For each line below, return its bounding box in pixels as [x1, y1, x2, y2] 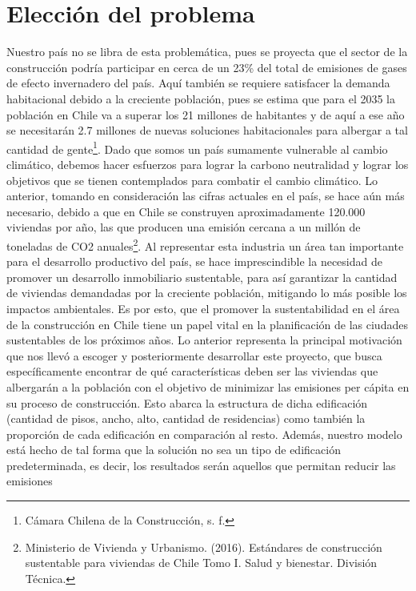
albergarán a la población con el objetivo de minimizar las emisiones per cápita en [6, 378, 410, 395]
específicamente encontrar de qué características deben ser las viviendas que [6, 363, 378, 380]
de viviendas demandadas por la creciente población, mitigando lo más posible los [6, 284, 407, 301]
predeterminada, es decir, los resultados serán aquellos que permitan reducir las [6, 456, 396, 473]
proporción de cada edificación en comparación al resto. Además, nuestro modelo [6, 425, 402, 442]
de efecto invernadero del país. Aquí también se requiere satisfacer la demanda [6, 74, 390, 91]
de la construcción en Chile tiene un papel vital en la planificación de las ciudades [6, 316, 408, 332]
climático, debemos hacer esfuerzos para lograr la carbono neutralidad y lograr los [6, 155, 409, 172]
